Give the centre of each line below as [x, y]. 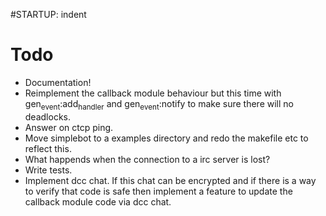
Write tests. [48, 170]
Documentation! [58, 82]
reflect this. [48, 148]
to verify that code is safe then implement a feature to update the [158, 191]
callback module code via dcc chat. [98, 201]
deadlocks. [47, 116]
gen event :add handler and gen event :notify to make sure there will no [159, 104]
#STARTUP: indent [48, 14]
